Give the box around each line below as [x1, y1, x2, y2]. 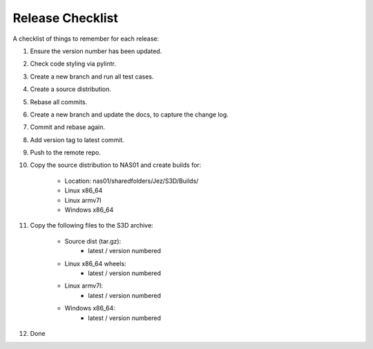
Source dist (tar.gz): [64, 237, 122, 245]
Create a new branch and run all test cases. [30, 72, 154, 81]
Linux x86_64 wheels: [64, 259, 127, 268]
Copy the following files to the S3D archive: [30, 221, 153, 230]
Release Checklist [12, 10, 119, 26]
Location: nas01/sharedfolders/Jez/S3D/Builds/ [64, 177, 199, 185]
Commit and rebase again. [30, 123, 105, 131]
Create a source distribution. [30, 85, 112, 93]
